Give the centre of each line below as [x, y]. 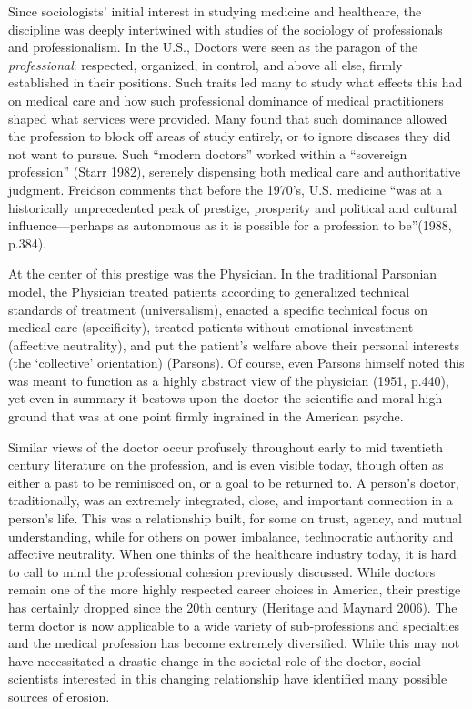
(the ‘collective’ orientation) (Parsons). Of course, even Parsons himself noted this [236, 363]
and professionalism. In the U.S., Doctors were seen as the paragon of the [213, 47]
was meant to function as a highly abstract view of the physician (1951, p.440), [229, 380]
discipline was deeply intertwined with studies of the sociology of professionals [226, 29]
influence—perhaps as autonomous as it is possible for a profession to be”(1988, [230, 225]
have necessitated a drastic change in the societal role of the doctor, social [215, 660]
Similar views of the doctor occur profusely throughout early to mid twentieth [226, 446]
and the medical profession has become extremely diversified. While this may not [234, 643]
